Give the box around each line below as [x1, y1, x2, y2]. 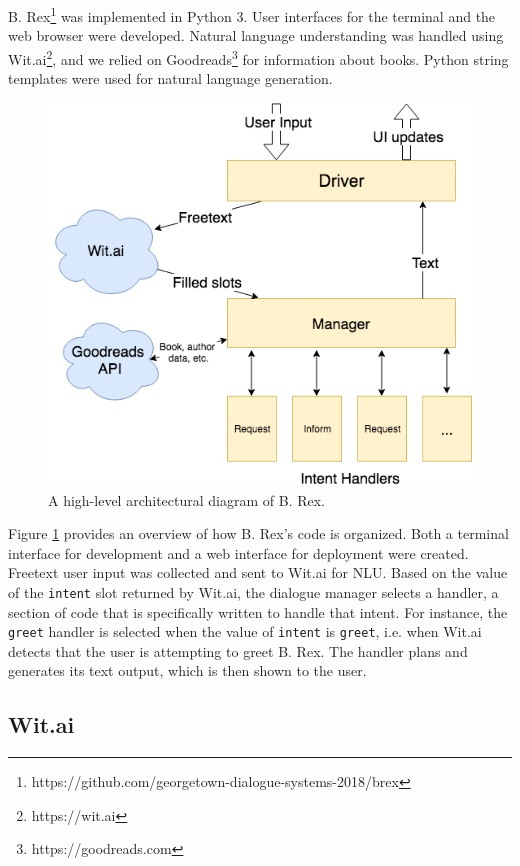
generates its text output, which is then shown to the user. [8, 660, 367, 681]
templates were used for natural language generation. [8, 68, 333, 89]
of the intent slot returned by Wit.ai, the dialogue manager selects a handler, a [8, 581, 499, 602]
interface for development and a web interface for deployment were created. [8, 542, 469, 563]
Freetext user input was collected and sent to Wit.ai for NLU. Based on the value [8, 562, 508, 583]
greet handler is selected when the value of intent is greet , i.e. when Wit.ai [8, 621, 482, 642]
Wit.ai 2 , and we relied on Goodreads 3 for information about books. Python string [8, 45, 509, 69]
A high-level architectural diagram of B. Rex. [48, 489, 326, 510]
